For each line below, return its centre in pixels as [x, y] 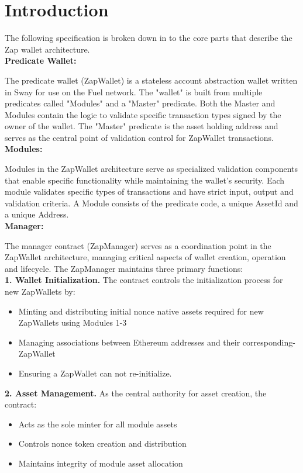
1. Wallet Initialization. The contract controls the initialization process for [144, 280]
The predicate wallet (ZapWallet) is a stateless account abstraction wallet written [151, 80]
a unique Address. [37, 214]
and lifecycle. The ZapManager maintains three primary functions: [124, 268]
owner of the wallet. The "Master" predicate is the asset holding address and [142, 126]
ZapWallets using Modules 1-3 [73, 322]
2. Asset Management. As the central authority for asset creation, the [136, 393]
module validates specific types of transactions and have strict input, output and [149, 191]
